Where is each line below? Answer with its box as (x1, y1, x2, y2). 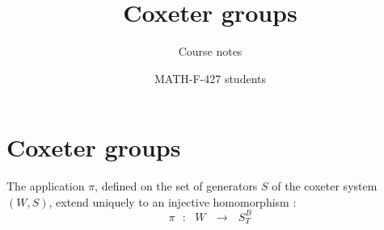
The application (6, 178, 85, 194)
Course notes (178, 43, 243, 60)
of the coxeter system (272, 178, 378, 194)
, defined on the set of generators (95, 178, 258, 194)
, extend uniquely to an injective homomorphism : (49, 193, 297, 210)
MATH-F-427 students (154, 69, 266, 86)
